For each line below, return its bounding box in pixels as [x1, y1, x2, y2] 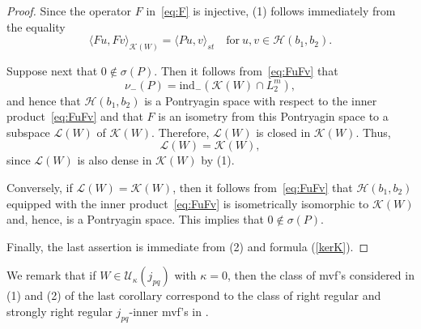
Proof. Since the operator [6, 2, 132, 19]
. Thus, [355, 123, 391, 140]
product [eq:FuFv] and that [6, 108, 143, 125]
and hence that [6, 92, 81, 109]
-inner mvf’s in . [129, 302, 209, 319]
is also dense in [77, 152, 152, 169]
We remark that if [6, 267, 96, 284]
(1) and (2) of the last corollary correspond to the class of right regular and [6, 287, 381, 304]
